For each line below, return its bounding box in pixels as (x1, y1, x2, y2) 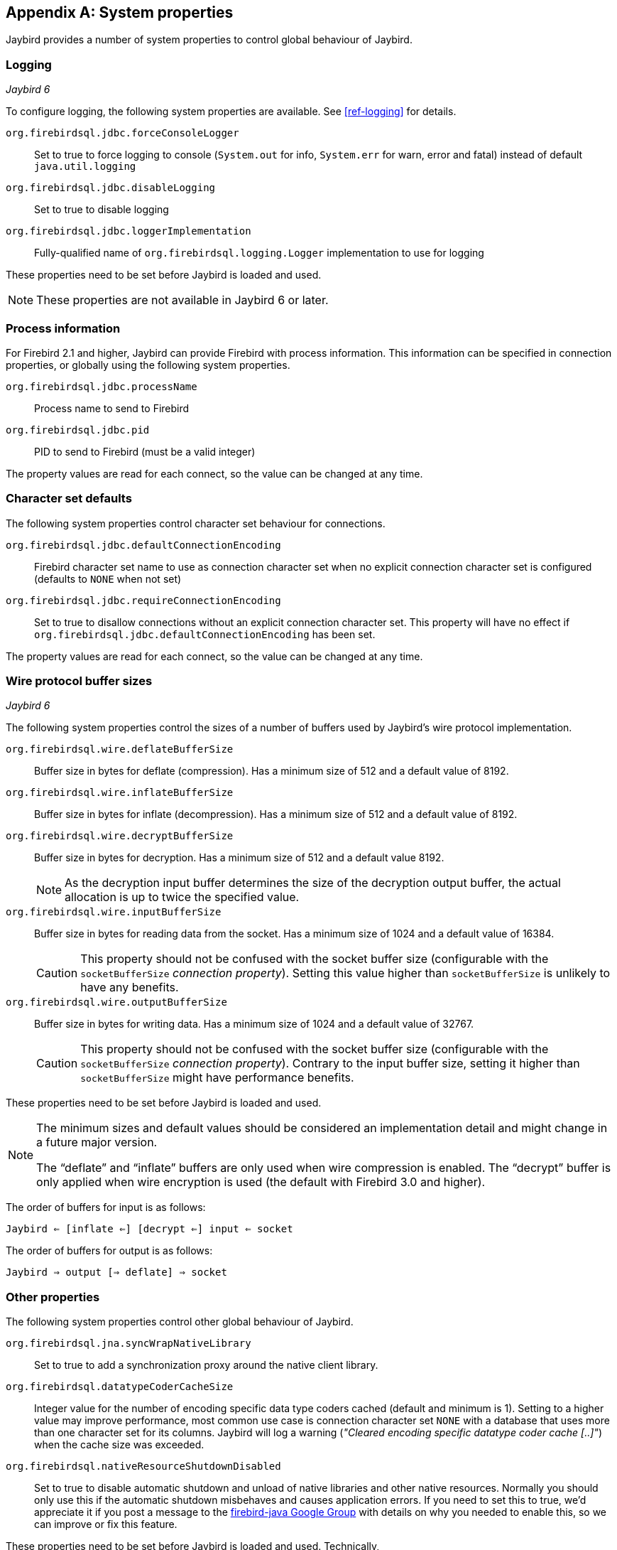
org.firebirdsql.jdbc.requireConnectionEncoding (6, 594, 281, 606)
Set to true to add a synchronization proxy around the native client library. (34, 1359, 378, 1372)
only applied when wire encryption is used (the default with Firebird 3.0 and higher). (36, 1175, 486, 1190)
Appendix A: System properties (6, 4, 234, 21)
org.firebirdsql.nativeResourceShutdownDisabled (6, 1460, 281, 1473)
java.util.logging (34, 161, 136, 173)
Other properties (6, 1289, 100, 1304)
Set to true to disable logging (34, 203, 169, 216)
